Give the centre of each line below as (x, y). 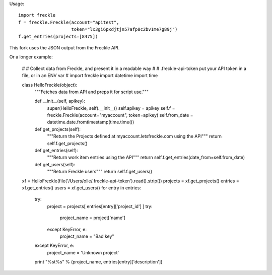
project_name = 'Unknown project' (83, 252)
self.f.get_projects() (67, 143)
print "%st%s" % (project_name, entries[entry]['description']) (98, 262)
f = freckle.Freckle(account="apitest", (69, 22)
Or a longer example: (31, 57)
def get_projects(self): (57, 129)
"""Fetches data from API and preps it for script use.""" (91, 92)
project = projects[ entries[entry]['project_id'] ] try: (100, 206)
